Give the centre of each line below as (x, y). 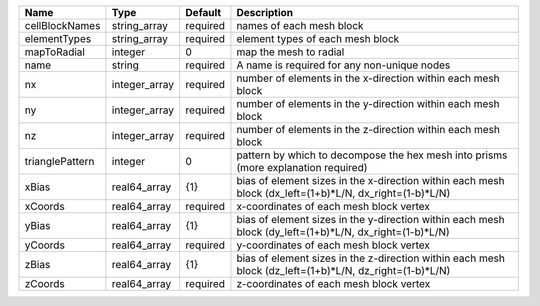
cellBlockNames (62, 25)
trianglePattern (59, 161)
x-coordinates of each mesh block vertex (333, 206)
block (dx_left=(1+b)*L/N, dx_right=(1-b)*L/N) (343, 193)
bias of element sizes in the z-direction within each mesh (370, 258)
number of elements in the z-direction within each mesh (368, 129)
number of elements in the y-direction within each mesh (368, 103)
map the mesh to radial (290, 52)
